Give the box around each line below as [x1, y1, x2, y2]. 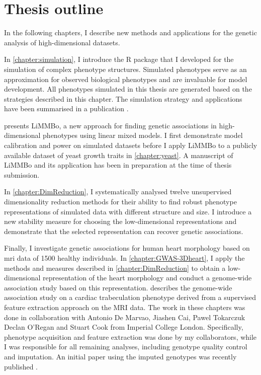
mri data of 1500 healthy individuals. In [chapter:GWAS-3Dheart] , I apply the [4, 253, 245, 263]
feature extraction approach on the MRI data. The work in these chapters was [4, 302, 245, 312]
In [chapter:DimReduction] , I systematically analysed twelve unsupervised [4, 186, 232, 197]
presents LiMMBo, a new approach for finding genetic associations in [4, 120, 217, 130]
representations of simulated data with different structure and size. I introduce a [4, 206, 252, 216]
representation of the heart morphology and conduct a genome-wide [43, 272, 252, 283]
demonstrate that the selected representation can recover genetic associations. [4, 226, 243, 236]
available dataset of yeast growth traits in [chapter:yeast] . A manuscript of [4, 149, 233, 160]
